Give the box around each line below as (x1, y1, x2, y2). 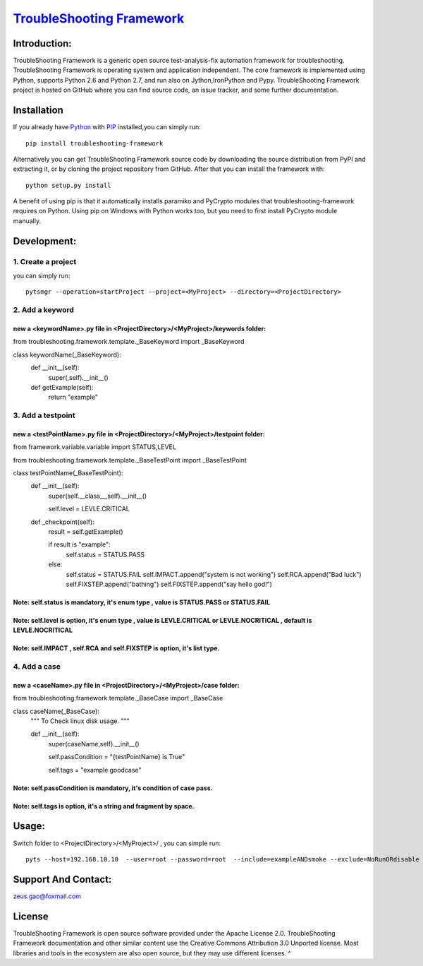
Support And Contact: (13, 873, 112, 885)
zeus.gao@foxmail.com (13, 892, 81, 900)
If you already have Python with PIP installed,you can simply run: (13, 123, 201, 131)
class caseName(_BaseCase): (13, 707, 100, 715)
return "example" (48, 393, 99, 402)
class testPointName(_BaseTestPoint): (13, 469, 123, 477)
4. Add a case (13, 662, 61, 672)
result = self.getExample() (48, 527, 123, 536)
